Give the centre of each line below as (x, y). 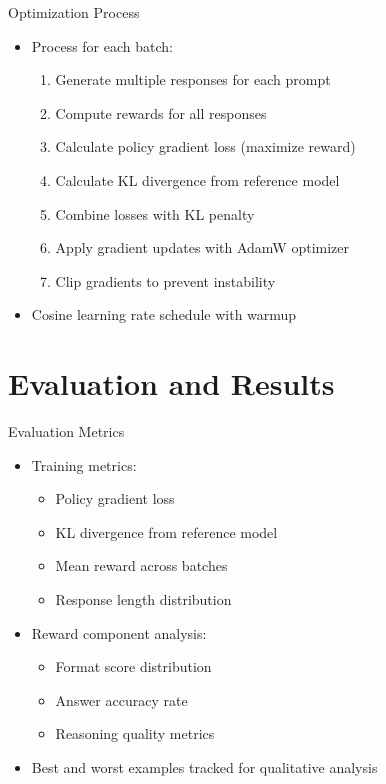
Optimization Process (74, 12)
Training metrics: (84, 464)
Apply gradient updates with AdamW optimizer (202, 247)
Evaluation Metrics (66, 431)
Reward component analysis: (119, 632)
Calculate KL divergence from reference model (197, 179)
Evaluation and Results (171, 383)
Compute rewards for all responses (161, 112)
